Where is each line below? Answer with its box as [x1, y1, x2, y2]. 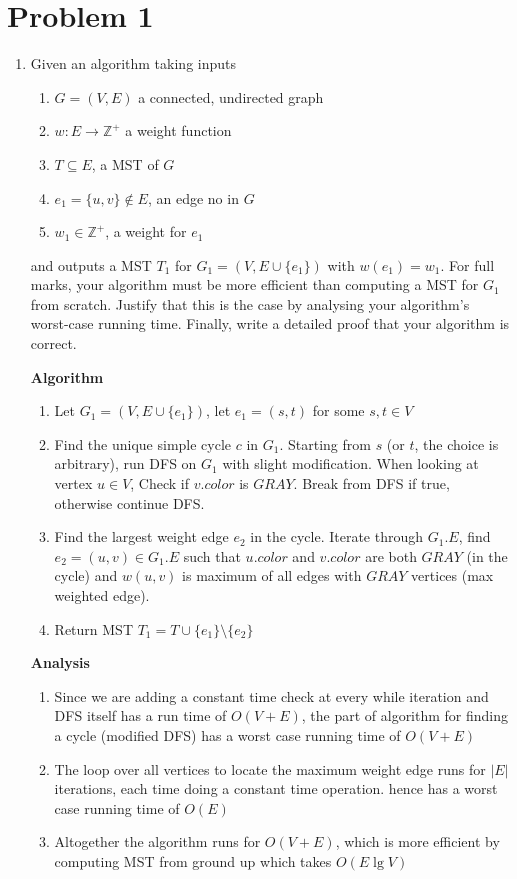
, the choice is [414, 433, 499, 454]
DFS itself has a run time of [54, 705, 227, 726]
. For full [440, 254, 495, 275]
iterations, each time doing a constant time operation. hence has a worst [54, 778, 498, 799]
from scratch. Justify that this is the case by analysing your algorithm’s [30, 293, 470, 314]
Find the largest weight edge [54, 526, 229, 547]
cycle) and [54, 565, 118, 586]
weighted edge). [54, 585, 150, 605]
